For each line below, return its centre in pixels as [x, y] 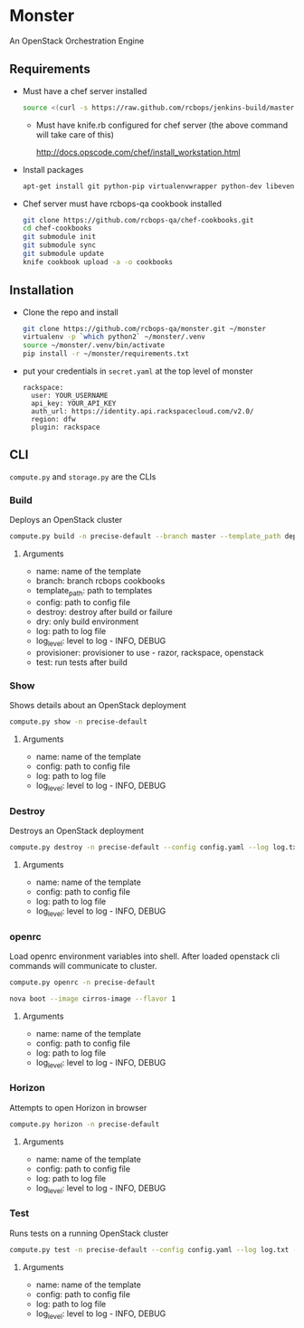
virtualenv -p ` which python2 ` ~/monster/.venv [114, 337]
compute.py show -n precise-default [78, 721]
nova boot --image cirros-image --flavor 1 [93, 999]
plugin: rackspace [66, 427]
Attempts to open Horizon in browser [78, 1107]
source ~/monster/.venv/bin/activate [94, 346]
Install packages [53, 169]
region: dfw [53, 420]
